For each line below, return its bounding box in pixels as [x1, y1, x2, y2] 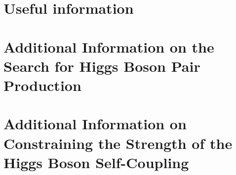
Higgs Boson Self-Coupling [3, 152, 189, 172]
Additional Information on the [3, 36, 214, 57]
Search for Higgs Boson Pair [3, 56, 200, 76]
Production [3, 75, 81, 95]
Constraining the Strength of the [3, 133, 233, 153]
